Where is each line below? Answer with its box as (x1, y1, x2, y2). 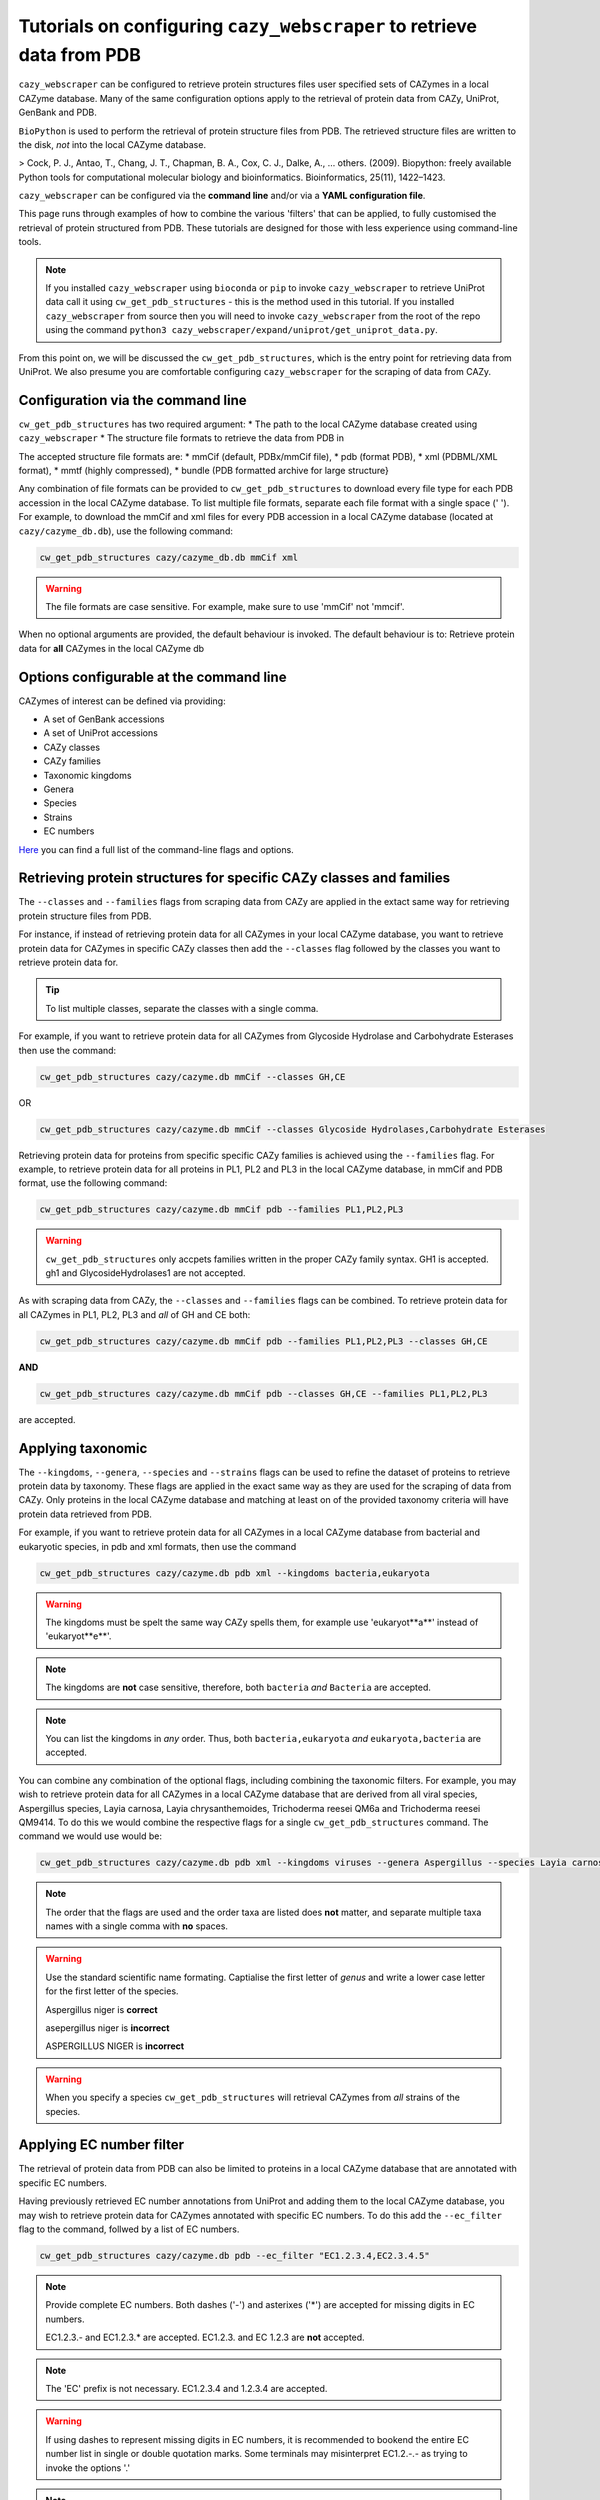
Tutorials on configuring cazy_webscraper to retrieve (18, 15, 477, 37)
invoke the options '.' (45, 2461, 130, 2474)
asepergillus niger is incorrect (45, 2022, 170, 2034)
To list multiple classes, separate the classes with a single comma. (45, 1002, 319, 1014)
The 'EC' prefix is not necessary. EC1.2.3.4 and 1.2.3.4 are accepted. (45, 2382, 328, 2394)
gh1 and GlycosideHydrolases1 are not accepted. (45, 1267, 246, 1279)
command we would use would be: (18, 1830, 162, 1842)
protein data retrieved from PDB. (18, 1508, 152, 1520)
